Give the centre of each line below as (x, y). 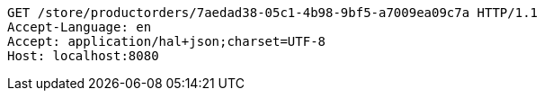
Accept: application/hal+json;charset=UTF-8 (167, 41)
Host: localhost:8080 (83, 56)
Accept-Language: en (80, 27)
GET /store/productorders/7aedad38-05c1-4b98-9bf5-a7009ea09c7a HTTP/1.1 (273, 13)
